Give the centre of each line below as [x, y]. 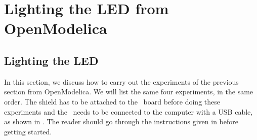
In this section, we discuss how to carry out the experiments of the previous [121, 81]
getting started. [28, 131]
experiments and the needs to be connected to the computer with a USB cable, [128, 111]
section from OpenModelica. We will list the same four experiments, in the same [129, 92]
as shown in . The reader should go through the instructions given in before [121, 121]
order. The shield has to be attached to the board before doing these [112, 101]
